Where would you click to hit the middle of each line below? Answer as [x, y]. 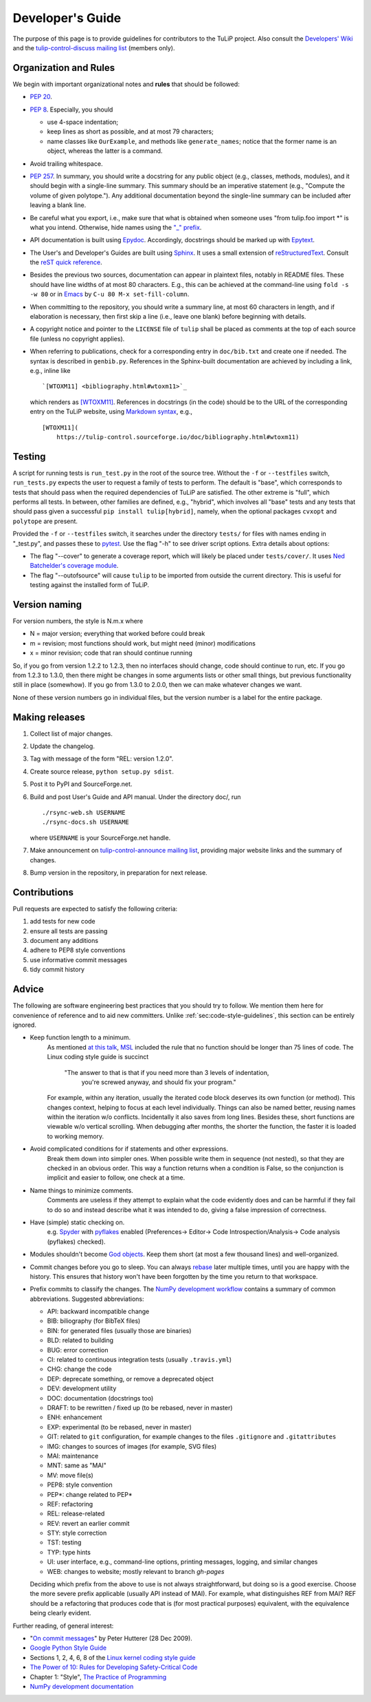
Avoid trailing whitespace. [66, 163]
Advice [28, 989]
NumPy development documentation [82, 1686]
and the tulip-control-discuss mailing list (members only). [94, 47]
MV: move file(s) [70, 1475]
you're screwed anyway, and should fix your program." [159, 1082]
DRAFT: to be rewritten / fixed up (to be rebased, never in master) [140, 1408]
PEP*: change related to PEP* [90, 1494]
